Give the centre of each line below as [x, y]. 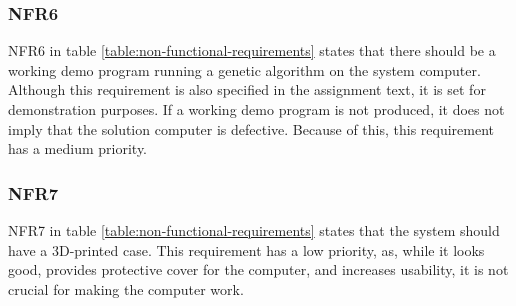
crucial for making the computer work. [126, 288]
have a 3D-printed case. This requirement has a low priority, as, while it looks [246, 249]
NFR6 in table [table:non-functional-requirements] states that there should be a [252, 50]
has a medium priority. [78, 148]
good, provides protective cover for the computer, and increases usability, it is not [258, 269]
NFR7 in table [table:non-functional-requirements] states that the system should [254, 230]
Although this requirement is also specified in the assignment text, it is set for [247, 89]
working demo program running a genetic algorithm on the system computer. [244, 69]
